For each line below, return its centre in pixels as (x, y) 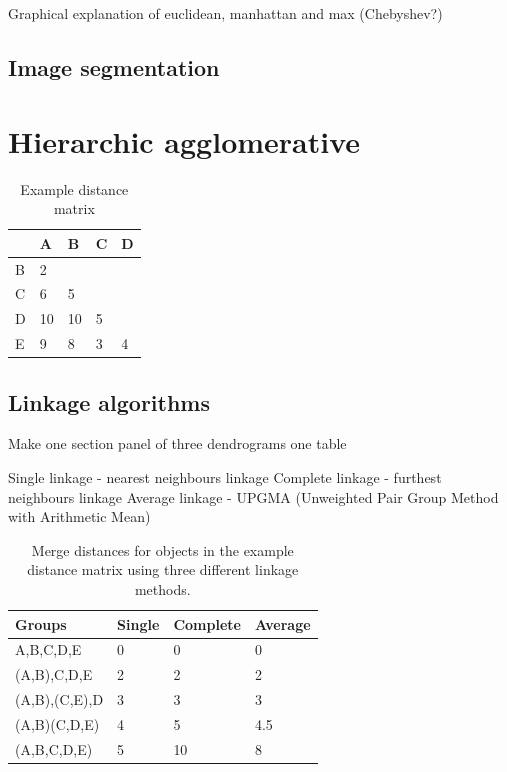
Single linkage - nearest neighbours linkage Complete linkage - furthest (225, 476)
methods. (162, 588)
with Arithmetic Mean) (79, 516)
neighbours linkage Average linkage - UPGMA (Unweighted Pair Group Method (253, 496)
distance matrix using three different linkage (163, 569)
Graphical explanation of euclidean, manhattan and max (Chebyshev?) (225, 13)
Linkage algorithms (109, 401)
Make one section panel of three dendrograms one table (177, 443)
